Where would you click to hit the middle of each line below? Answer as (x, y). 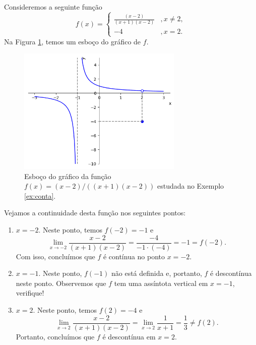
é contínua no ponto (134, 256)
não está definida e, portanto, (156, 273)
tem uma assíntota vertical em (161, 283)
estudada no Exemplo (190, 186)
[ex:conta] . (40, 195)
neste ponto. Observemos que (61, 283)
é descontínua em (129, 336)
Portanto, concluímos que (55, 336)
